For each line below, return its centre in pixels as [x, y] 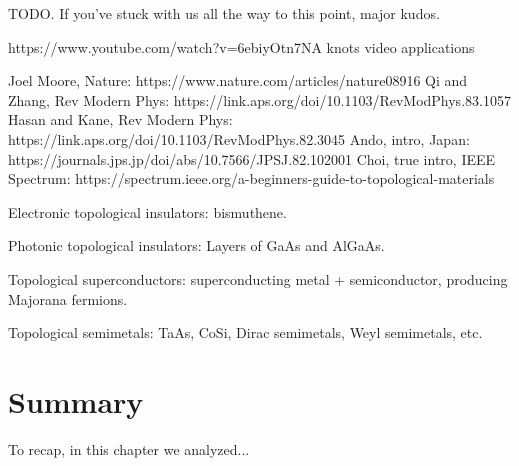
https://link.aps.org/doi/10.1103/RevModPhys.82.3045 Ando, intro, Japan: [239, 138]
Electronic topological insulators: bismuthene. [147, 211]
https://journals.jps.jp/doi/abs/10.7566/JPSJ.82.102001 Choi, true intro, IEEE [252, 158]
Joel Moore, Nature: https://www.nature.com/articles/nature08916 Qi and [238, 80]
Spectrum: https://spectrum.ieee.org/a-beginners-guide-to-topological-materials [251, 178]
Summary [76, 400]
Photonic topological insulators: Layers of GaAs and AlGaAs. [196, 245]
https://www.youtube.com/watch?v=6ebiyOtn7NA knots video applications [241, 46]
